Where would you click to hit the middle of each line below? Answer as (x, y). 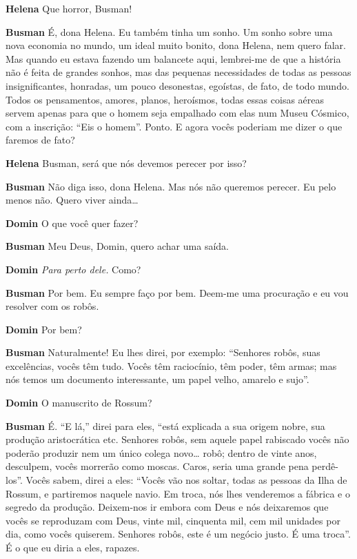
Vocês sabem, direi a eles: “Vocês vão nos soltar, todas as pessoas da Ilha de (186, 480)
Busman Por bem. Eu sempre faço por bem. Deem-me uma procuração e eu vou (177, 292)
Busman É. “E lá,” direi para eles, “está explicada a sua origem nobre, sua (165, 425)
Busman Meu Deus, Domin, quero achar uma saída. (117, 246)
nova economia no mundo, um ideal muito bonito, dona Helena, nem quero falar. (176, 45)
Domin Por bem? (44, 329)
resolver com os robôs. (52, 306)
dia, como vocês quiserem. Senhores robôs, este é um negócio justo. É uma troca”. (178, 534)
